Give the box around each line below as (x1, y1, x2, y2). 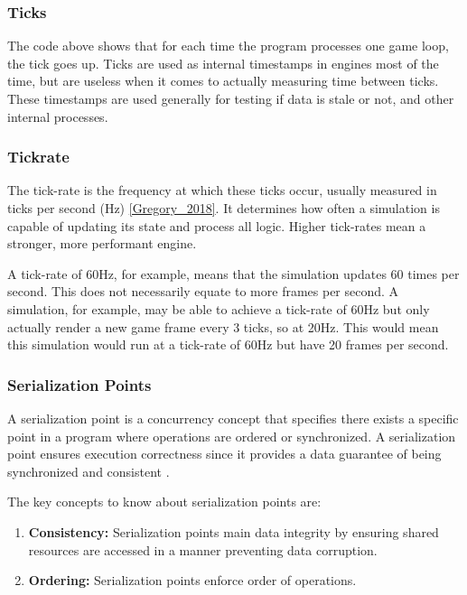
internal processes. (7, 107, 108, 126)
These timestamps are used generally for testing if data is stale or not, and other (7, 89, 454, 107)
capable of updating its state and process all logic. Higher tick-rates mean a (7, 216, 426, 235)
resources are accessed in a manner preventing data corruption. (28, 540, 378, 559)
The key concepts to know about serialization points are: (7, 492, 322, 511)
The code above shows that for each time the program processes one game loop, (7, 36, 449, 55)
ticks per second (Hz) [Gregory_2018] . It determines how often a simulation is (7, 199, 440, 217)
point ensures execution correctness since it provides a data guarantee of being (7, 444, 442, 463)
